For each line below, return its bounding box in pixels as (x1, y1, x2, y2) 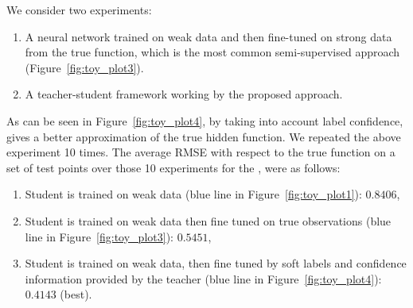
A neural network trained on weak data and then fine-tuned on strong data (25, 28, 392, 44)
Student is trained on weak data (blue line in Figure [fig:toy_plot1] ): (25, 186, 362, 202)
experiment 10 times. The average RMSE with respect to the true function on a (6, 144, 395, 160)
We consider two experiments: (6, 2, 152, 17)
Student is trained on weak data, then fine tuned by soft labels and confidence (25, 255, 407, 271)
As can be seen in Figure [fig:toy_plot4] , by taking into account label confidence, (6, 112, 403, 129)
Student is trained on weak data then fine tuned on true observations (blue (25, 212, 392, 229)
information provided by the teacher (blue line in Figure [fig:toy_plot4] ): (25, 270, 382, 287)
